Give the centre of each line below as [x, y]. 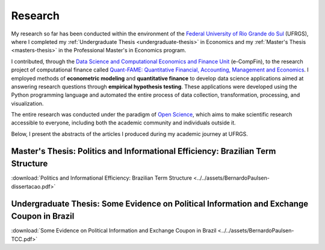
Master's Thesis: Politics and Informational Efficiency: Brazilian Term [144, 151]
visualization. [27, 103]
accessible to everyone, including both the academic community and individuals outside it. [123, 123]
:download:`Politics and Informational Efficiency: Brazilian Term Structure [102, 178]
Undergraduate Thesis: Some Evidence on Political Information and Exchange [160, 203]
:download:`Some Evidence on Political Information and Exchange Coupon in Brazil [114, 231]
